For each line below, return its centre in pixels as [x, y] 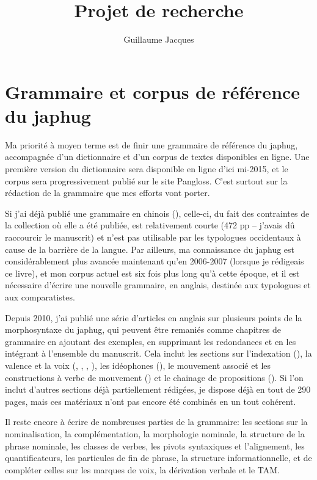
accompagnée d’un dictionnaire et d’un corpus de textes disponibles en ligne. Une [157, 157]
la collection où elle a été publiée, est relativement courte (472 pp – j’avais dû [150, 225]
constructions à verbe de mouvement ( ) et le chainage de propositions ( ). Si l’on [154, 377]
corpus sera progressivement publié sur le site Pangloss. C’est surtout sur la [146, 180]
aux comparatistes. [40, 296]
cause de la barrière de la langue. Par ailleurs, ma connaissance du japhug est [150, 249]
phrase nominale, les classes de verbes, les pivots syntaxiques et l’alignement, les [155, 445]
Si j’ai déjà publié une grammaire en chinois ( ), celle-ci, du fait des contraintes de [157, 213]
